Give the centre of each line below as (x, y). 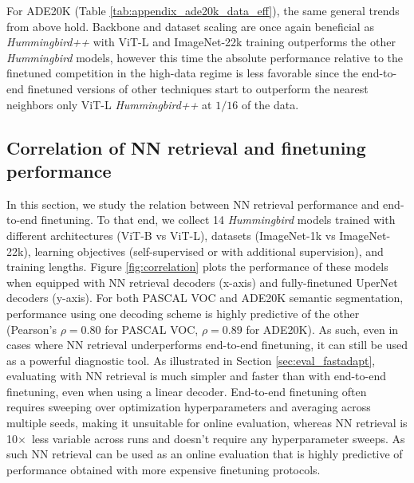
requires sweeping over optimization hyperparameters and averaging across (189, 407)
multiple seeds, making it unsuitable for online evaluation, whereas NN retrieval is (207, 423)
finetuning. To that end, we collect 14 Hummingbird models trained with (218, 220)
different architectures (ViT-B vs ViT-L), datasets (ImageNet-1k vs (171, 235)
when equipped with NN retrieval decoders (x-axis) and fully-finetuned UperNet (202, 282)
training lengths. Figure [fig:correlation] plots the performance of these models (197, 267)
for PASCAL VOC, (152, 329)
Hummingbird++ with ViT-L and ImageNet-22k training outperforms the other (201, 42)
